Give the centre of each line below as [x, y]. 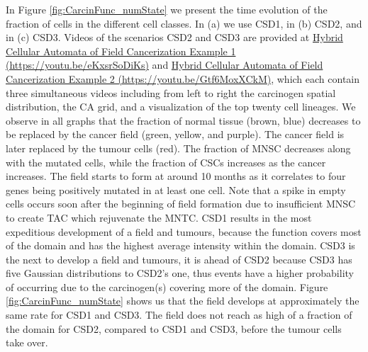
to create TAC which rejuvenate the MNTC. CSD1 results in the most [159, 217]
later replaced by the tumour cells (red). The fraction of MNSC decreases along [178, 148]
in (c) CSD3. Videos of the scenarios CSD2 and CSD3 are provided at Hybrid [174, 37]
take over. [27, 342]
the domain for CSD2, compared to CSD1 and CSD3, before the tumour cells [174, 328]
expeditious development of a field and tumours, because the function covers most [184, 231]
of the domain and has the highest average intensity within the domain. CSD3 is [180, 245]
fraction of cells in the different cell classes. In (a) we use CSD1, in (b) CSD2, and [184, 23]
